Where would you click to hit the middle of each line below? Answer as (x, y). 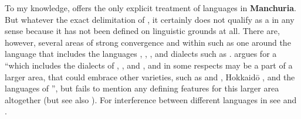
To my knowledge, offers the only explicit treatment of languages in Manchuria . (150, 8)
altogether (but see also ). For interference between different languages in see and (151, 99)
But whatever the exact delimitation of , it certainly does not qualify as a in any (150, 19)
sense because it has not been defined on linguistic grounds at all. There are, (142, 31)
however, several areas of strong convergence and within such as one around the (148, 42)
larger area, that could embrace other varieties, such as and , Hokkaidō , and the (150, 76)
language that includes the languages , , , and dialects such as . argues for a (141, 54)
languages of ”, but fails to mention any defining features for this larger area (142, 88)
